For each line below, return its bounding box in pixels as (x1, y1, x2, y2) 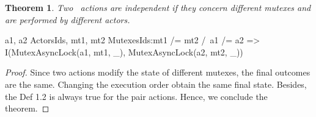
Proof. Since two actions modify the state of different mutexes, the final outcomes (5, 66, 310, 79)
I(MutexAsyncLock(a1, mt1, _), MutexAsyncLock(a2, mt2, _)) (5, 45, 243, 58)
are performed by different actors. (5, 13, 130, 26)
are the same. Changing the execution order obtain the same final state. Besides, (5, 77, 307, 90)
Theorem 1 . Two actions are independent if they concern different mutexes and (5, 1, 311, 13)
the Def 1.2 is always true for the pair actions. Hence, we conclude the (5, 90, 268, 102)
